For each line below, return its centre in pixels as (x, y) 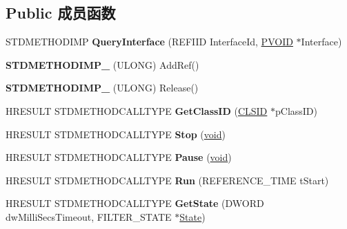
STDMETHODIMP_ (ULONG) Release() (102, 88)
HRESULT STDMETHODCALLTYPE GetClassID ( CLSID (137, 110)
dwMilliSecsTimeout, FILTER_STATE (89, 216)
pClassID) (297, 110)
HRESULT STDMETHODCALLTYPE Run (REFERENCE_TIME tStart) (167, 180)
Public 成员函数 (61, 13)
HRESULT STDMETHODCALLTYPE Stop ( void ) (116, 134)
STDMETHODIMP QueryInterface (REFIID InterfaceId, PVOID (149, 42)
